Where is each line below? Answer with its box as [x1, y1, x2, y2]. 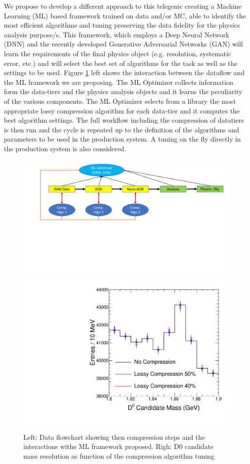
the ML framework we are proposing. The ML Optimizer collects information [4, 77, 233, 87]
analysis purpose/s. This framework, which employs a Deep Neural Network [4, 29, 230, 39]
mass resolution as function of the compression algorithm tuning [23, 451, 215, 461]
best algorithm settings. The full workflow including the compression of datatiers [4, 115, 244, 125]
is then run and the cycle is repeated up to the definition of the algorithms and [4, 124, 239, 134]
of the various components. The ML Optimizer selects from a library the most [4, 96, 236, 106]
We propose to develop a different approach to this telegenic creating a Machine [4, 1, 242, 11]
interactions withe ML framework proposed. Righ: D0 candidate [23, 441, 214, 451]
